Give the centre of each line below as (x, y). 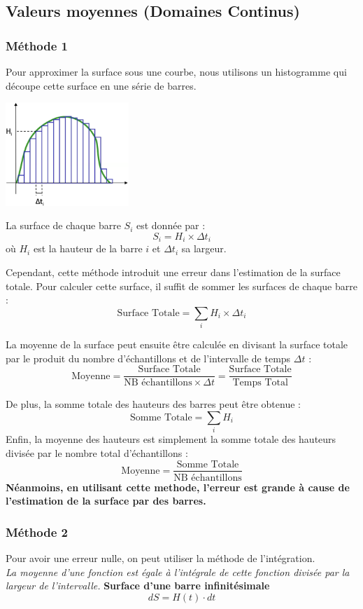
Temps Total (260, 383)
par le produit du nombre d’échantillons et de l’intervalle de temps (148, 358)
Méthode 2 (37, 532)
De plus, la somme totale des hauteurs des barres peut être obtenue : (153, 404)
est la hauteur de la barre (88, 248)
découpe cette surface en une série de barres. (101, 85)
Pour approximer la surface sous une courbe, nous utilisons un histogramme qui (176, 71)
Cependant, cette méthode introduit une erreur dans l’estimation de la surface (173, 272)
